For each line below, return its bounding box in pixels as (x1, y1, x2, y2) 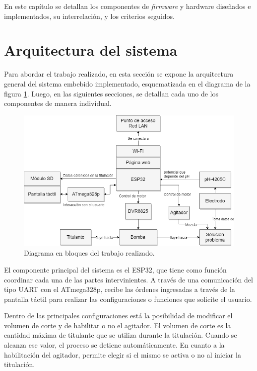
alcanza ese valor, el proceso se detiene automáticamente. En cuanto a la (4, 340, 225, 350)
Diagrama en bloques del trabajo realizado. (24, 248, 155, 258)
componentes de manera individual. (4, 98, 112, 108)
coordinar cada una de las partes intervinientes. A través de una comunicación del (4, 274, 253, 284)
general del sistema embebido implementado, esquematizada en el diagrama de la (4, 78, 251, 89)
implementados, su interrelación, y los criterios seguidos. (4, 10, 175, 21)
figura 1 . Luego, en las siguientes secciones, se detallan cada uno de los (4, 88, 218, 98)
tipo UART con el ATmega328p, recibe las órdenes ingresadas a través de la (4, 284, 235, 294)
